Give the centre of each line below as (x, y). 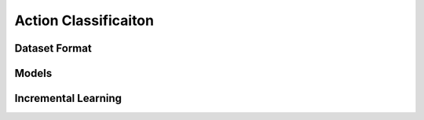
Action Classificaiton (84, 20)
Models (33, 73)
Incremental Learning (68, 98)
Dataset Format (53, 48)
